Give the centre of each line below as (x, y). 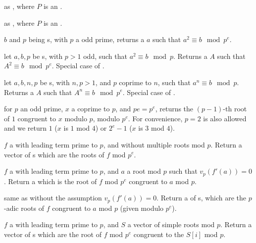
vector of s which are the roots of (54, 154)
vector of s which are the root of (53, 234)
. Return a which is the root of (51, 181)
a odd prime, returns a (110, 39)
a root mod (144, 171)
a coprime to (91, 109)
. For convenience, (155, 118)
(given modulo (142, 208)
